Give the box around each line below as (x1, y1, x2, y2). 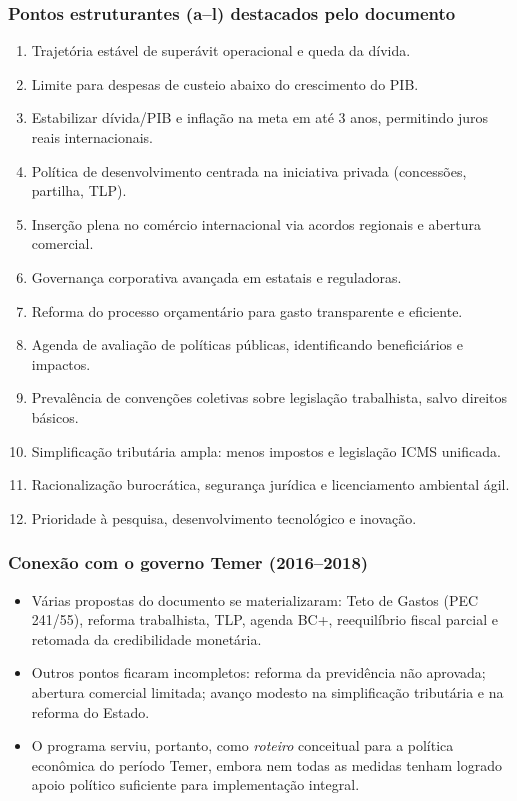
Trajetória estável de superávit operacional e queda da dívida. (31, 40, 411, 61)
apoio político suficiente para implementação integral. (31, 774, 360, 795)
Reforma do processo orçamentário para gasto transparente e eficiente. (31, 300, 463, 321)
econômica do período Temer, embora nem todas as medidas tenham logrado (31, 754, 502, 775)
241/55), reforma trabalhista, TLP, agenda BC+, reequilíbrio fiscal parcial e (31, 609, 498, 630)
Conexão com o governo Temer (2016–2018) (8, 550, 369, 575)
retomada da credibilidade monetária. (31, 628, 262, 649)
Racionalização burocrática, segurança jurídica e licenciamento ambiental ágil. (31, 474, 510, 495)
